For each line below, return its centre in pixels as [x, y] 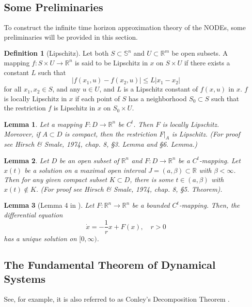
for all [13, 89]
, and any [66, 89]
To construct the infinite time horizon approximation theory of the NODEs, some [125, 27]
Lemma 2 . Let [26, 160]
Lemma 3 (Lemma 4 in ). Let [49, 205]
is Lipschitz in [74, 108]
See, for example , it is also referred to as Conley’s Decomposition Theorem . [117, 299]
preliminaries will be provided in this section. [71, 37]
